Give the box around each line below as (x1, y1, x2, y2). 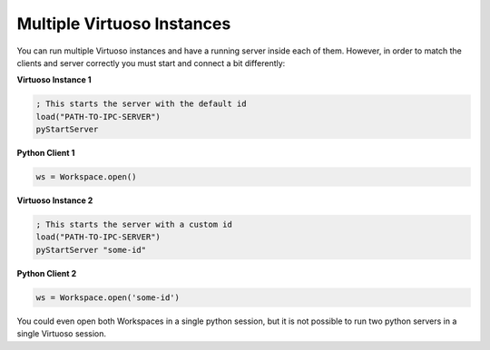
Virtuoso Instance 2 (16, 195, 93, 206)
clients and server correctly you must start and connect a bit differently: (16, 57, 286, 68)
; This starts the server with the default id (35, 99, 247, 109)
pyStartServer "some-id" (35, 245, 147, 255)
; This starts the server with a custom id (35, 219, 233, 230)
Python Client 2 (16, 267, 77, 278)
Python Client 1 (16, 148, 75, 159)
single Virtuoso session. (16, 328, 107, 339)
